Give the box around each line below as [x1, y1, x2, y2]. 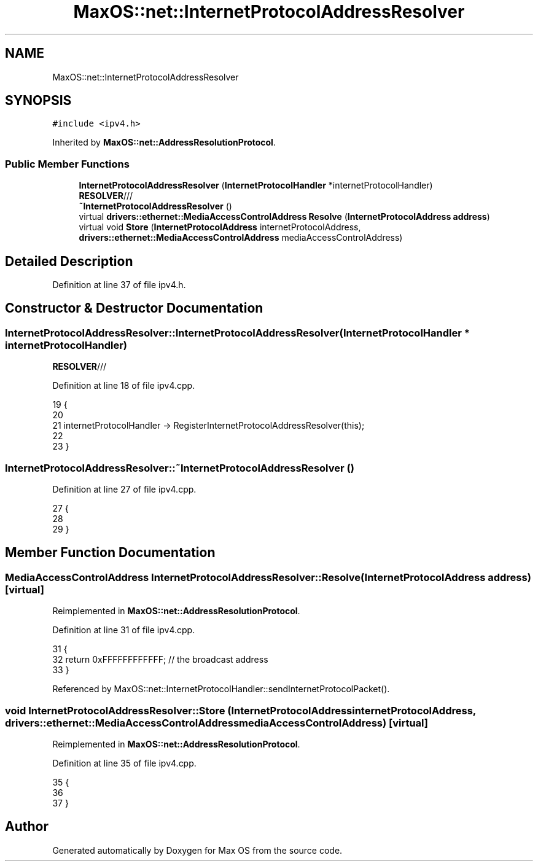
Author [5, 819, 49, 835]
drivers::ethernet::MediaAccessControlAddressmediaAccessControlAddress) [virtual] [5, 716, 428, 729]
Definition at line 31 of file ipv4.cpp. [52, 625, 195, 636]
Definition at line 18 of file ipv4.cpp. [52, 380, 195, 391]
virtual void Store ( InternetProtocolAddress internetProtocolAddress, [79, 222, 361, 233]
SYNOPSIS [5, 93, 72, 109]
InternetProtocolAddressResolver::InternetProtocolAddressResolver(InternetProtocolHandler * [5, 326, 470, 339]
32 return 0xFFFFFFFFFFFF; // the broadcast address [52, 654, 268, 665]
